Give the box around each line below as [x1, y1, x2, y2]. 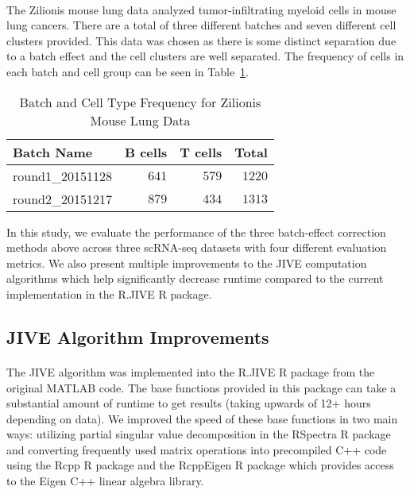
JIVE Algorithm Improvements [6, 324, 269, 349]
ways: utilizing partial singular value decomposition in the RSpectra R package [6, 426, 391, 442]
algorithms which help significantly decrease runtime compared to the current [6, 270, 384, 287]
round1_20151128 [13, 166, 112, 185]
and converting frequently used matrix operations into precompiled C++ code [6, 441, 387, 457]
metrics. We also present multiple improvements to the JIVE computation [6, 254, 367, 271]
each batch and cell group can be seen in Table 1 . [6, 63, 249, 79]
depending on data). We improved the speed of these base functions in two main [6, 410, 398, 426]
